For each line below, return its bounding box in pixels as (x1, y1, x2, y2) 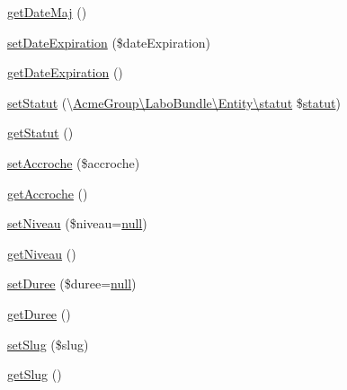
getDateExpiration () (7, 63, 123, 82)
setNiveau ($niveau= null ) (7, 214, 147, 233)
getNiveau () (7, 244, 76, 262)
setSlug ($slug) (7, 334, 89, 353)
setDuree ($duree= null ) (7, 274, 137, 293)
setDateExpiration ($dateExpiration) (7, 32, 210, 51)
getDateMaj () (7, 3, 87, 21)
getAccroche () (7, 183, 88, 202)
